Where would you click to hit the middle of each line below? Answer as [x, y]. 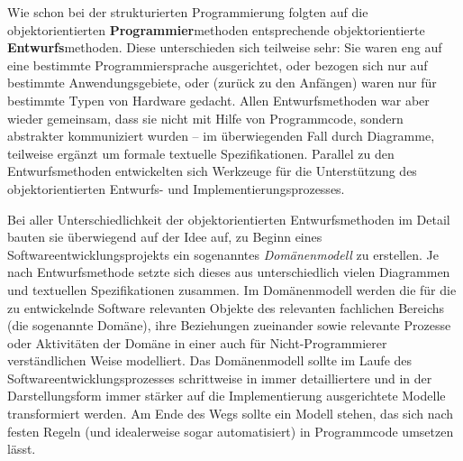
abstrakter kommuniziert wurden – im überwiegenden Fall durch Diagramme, [221, 136]
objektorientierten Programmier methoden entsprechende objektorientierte [216, 29]
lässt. [22, 449]
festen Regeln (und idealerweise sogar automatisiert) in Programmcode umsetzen [231, 431]
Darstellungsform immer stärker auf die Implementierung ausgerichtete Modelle [227, 396]
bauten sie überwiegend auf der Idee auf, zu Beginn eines [165, 237]
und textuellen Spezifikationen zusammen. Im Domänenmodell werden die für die [232, 289]
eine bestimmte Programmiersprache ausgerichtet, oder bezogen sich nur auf [218, 65]
